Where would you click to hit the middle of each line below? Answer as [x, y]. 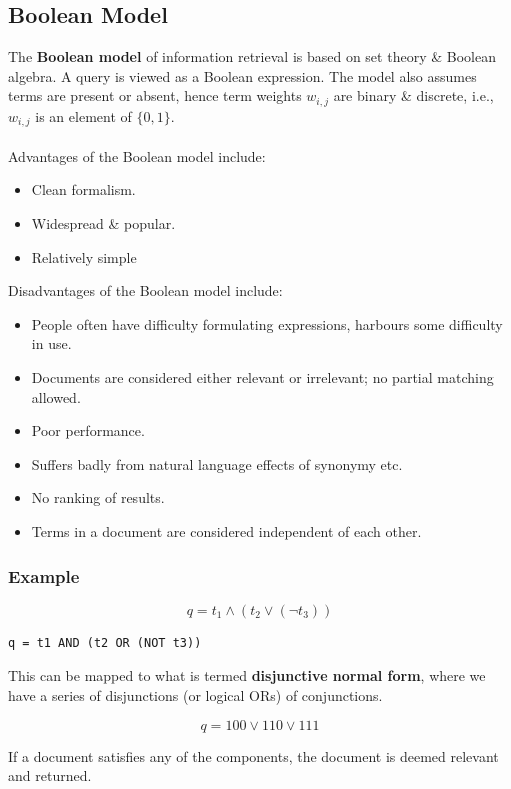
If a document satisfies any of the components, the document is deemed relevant [253, 755]
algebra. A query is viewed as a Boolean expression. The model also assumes [242, 75]
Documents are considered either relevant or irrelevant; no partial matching [262, 377]
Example [44, 575]
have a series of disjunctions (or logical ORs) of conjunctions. [195, 695]
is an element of [83, 115]
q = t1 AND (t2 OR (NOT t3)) [105, 642]
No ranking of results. [98, 497]
